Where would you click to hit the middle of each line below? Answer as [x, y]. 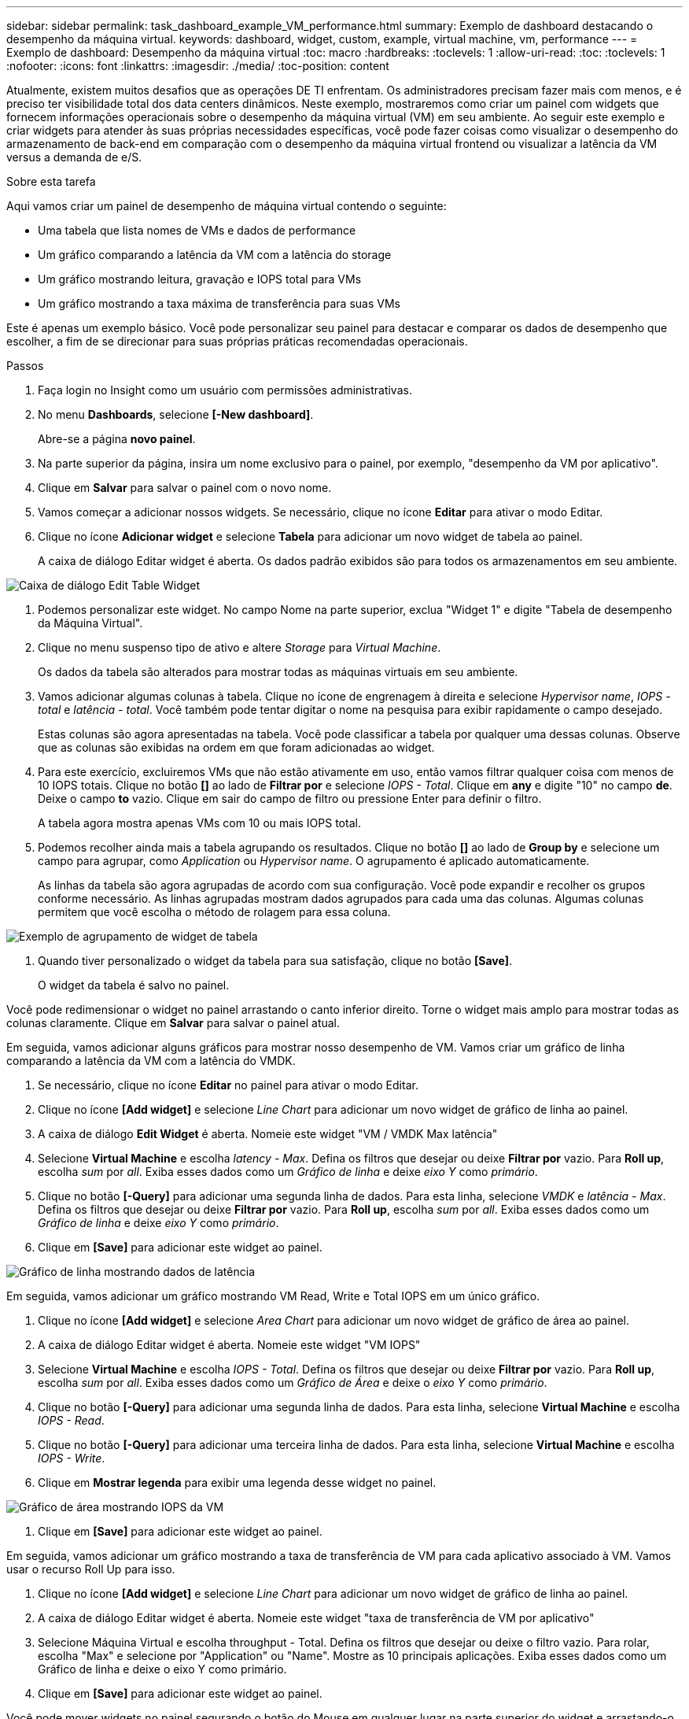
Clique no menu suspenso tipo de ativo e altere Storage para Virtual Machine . [239, 647]
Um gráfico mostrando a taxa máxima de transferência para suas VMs [219, 303]
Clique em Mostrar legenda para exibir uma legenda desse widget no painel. [237, 1482]
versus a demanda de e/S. [74, 157]
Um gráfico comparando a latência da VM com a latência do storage [215, 255]
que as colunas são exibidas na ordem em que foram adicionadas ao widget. [236, 747]
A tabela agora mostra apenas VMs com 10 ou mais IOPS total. [199, 823]
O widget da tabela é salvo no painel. [134, 985]
